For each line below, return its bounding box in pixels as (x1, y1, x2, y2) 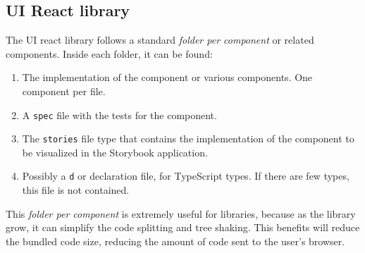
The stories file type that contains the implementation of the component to (22, 131, 354, 146)
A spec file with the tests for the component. (22, 107, 217, 122)
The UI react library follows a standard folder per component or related (6, 32, 314, 47)
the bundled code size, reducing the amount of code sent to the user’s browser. (6, 233, 345, 248)
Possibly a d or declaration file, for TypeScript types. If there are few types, (22, 168, 349, 183)
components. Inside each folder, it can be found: (6, 46, 213, 61)
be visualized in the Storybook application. (22, 144, 208, 159)
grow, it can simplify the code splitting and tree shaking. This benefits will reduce (6, 220, 360, 235)
